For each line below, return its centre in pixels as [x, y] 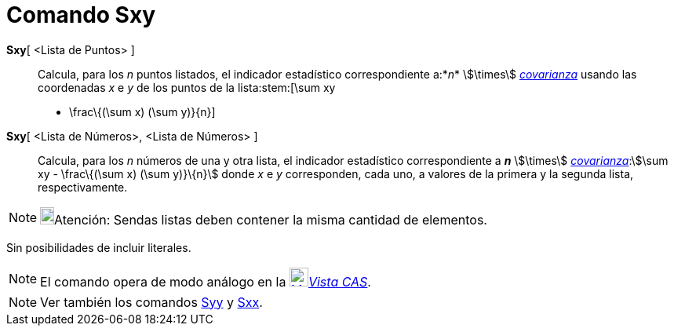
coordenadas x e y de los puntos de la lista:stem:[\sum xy [187, 87]
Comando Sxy [81, 15]
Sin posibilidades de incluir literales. [99, 247]
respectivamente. [83, 187]
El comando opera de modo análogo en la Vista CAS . [206, 281]
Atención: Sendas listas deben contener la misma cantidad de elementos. [271, 219]
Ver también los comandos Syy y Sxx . [151, 302]
